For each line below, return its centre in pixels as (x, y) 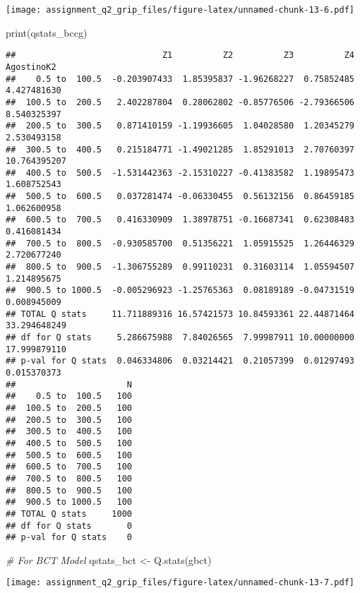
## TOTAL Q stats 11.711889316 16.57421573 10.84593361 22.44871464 (180, 314)
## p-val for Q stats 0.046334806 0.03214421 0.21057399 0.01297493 (180, 361)
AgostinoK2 (31, 67)
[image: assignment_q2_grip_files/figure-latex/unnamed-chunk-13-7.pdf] (180, 583)
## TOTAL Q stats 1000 (69, 514)
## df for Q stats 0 (69, 526)
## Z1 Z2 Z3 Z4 (180, 55)
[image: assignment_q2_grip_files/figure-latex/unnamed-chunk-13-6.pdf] (180, 10)
